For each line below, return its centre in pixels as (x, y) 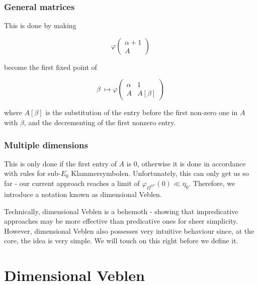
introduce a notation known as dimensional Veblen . (83, 194)
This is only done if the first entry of (60, 163)
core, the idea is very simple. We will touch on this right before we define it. (121, 241)
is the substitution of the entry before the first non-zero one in (142, 112)
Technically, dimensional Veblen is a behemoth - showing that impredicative (121, 211)
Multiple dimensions (46, 145)
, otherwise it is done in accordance (191, 163)
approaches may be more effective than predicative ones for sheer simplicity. (121, 221)
